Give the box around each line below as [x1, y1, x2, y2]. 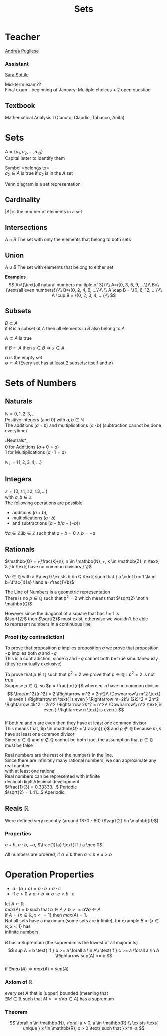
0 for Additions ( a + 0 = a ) [5, 444, 59, 450]
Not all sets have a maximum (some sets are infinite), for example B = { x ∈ [5, 917, 159, 923]
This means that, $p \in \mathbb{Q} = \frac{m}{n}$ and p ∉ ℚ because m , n [5, 725, 162, 731]
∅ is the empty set [5, 354, 42, 360]
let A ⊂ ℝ [5, 901, 24, 907]
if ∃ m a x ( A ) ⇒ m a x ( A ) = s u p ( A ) [5, 966, 69, 972]
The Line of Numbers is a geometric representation [5, 589, 111, 595]
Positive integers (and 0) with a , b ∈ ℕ [5, 416, 84, 423]
